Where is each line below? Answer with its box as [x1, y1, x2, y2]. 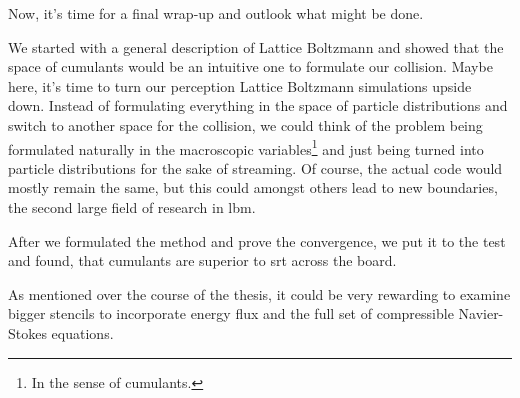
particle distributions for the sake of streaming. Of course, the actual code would [8, 157, 503, 178]
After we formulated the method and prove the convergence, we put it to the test [8, 230, 506, 251]
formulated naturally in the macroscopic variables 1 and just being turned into [8, 135, 484, 159]
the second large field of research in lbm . [8, 197, 256, 217]
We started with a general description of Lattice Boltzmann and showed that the [8, 36, 504, 57]
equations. [51, 322, 114, 343]
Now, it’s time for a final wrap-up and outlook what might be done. [8, 3, 424, 23]
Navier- [458, 303, 504, 324]
